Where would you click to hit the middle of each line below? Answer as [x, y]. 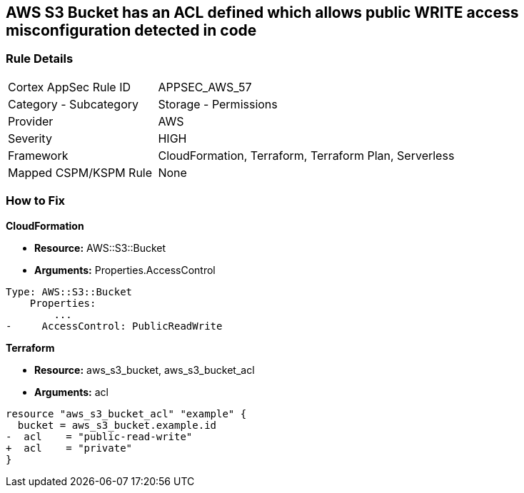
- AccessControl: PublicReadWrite [114, 326]
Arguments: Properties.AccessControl [125, 270]
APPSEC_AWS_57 [205, 87]
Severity [30, 138]
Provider [31, 121]
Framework [38, 155]
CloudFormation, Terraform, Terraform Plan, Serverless [306, 155]
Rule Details [40, 59]
